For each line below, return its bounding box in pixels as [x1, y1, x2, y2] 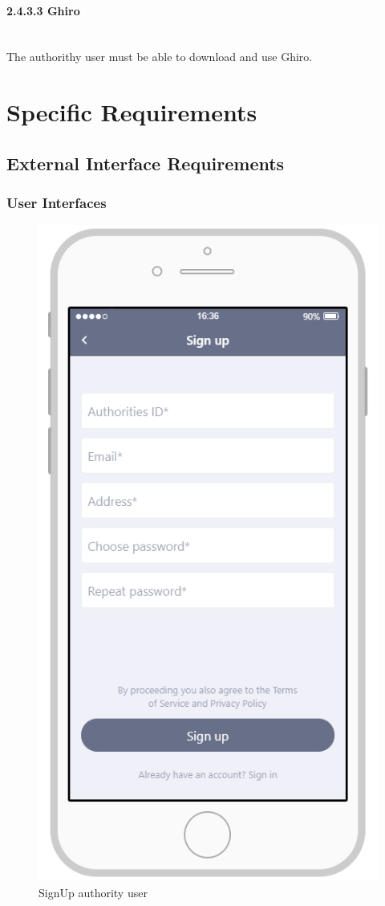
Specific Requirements [6, 96, 257, 129]
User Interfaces [6, 193, 107, 213]
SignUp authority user [38, 884, 148, 900]
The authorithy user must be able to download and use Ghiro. [6, 48, 313, 65]
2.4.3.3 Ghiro [6, 2, 80, 18]
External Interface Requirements [6, 150, 285, 175]
